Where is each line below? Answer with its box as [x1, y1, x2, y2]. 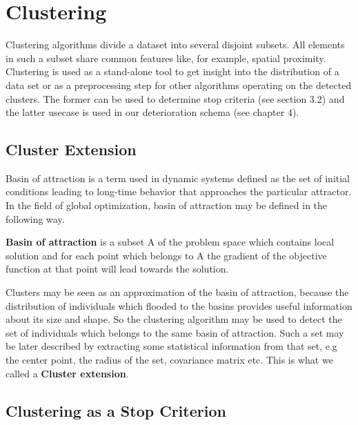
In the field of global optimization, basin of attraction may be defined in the [6, 198, 328, 212]
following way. [6, 211, 65, 226]
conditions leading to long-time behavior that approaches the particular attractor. [6, 184, 352, 199]
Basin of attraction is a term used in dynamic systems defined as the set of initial [6, 170, 350, 185]
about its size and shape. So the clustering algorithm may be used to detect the [6, 312, 342, 326]
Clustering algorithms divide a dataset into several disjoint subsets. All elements [6, 37, 345, 52]
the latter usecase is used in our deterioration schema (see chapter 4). [6, 105, 299, 119]
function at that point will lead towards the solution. [6, 261, 229, 276]
